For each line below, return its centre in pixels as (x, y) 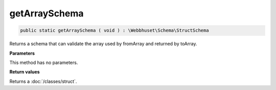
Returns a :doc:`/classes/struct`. (43, 81)
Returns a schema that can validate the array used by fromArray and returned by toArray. (103, 44)
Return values (25, 72)
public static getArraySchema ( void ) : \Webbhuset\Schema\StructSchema (114, 30)
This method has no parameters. (44, 62)
